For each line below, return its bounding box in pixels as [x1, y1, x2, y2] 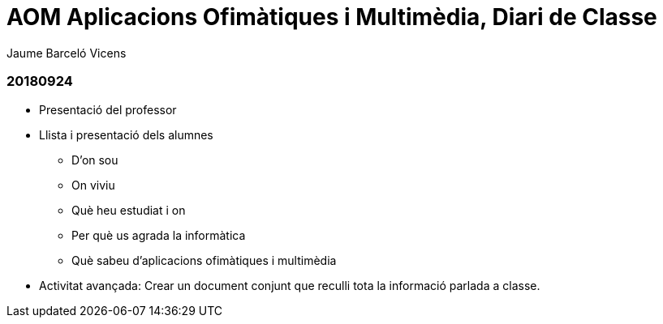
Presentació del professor [39, 102, 177, 117]
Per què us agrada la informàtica [71, 228, 246, 242]
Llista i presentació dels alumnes [39, 127, 213, 142]
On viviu [71, 177, 115, 192]
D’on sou [71, 152, 118, 167]
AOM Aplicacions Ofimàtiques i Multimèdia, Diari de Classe [6, 3, 657, 31]
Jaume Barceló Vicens [6, 45, 127, 60]
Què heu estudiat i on [71, 202, 186, 217]
